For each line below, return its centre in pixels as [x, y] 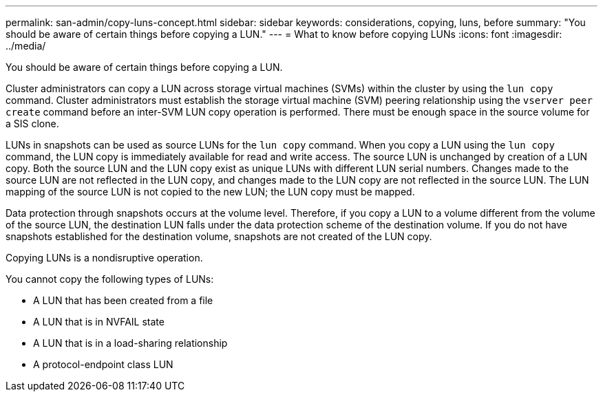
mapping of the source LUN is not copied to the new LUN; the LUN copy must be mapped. [210, 192]
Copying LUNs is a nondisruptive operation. [104, 258]
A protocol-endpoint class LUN [103, 364]
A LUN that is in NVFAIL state [99, 322]
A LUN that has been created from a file [123, 300]
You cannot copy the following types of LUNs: [110, 279]
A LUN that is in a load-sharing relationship [130, 343]
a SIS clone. [32, 124]
